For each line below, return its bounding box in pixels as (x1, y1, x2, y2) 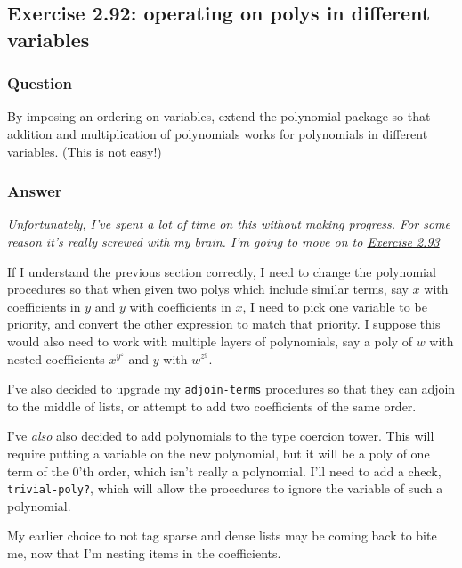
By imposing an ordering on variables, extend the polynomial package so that (7, 107, 431, 126)
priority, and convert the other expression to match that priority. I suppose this (7, 314, 441, 333)
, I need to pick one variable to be (242, 296, 427, 315)
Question (7, 72, 73, 94)
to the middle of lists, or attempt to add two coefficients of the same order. (7, 396, 417, 415)
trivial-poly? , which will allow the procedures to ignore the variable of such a (7, 479, 443, 498)
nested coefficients (7, 349, 105, 368)
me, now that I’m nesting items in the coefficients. (7, 544, 281, 563)
